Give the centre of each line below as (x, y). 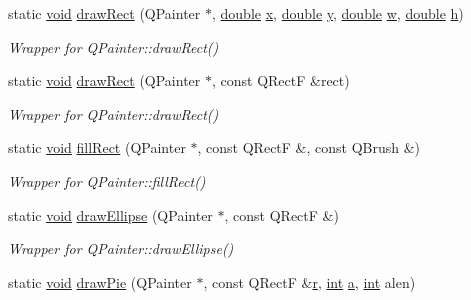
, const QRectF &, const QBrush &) (309, 147)
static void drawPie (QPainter (100, 281)
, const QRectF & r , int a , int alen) (309, 281)
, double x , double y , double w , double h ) (337, 13)
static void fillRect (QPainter (97, 147)
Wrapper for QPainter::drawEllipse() (121, 248)
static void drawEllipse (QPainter (110, 214)
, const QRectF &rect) (280, 80)
